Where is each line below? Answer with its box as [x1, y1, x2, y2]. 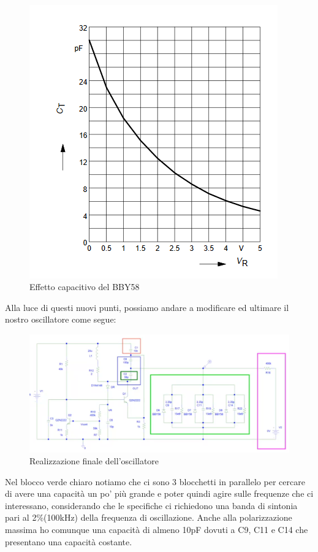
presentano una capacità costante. [5, 535, 132, 548]
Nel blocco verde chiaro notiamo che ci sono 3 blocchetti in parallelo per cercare [5, 475, 305, 488]
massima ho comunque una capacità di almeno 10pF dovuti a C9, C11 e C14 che [5, 523, 308, 536]
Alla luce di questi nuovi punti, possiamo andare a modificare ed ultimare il [5, 301, 289, 313]
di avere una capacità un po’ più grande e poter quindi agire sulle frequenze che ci [5, 487, 314, 500]
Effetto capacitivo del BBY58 [29, 280, 140, 293]
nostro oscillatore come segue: [5, 313, 116, 326]
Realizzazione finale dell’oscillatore [29, 454, 159, 467]
